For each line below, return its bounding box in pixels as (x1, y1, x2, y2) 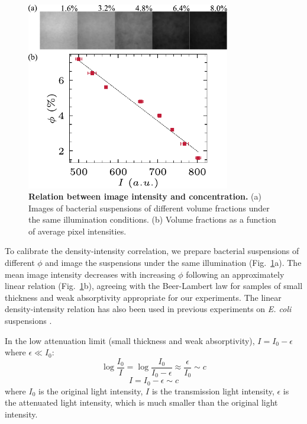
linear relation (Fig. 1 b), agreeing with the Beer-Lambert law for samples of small (5, 280, 303, 292)
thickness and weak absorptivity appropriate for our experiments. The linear (5, 291, 282, 303)
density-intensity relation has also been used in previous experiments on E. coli (5, 303, 292, 315)
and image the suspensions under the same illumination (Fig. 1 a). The (45, 256, 302, 269)
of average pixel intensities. (28, 224, 127, 237)
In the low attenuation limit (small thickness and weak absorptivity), (5, 334, 255, 346)
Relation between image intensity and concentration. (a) (28, 190, 261, 203)
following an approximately (186, 268, 285, 280)
